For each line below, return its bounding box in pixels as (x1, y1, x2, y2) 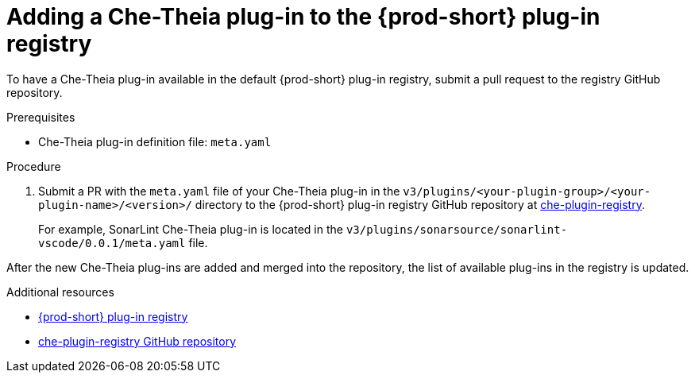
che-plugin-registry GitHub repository (38, 334, 236, 348)
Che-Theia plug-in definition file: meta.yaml (38, 134, 272, 149)
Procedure (6, 159, 61, 173)
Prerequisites (6, 110, 75, 124)
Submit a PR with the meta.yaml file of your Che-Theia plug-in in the (38, 184, 400, 198)
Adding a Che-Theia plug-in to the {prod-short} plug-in (6, 3, 600, 30)
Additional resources (6, 284, 114, 299)
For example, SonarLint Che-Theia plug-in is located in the (38, 222, 343, 236)
